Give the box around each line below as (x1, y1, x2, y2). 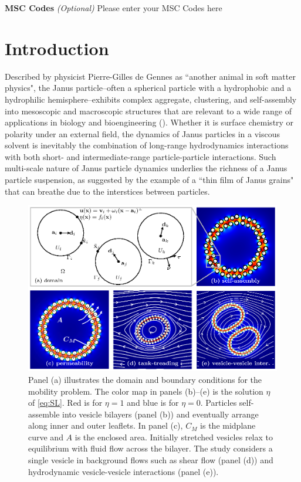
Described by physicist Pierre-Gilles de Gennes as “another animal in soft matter (5, 70, 296, 82)
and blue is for (127, 396, 179, 409)
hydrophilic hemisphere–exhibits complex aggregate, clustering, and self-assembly (5, 93, 297, 105)
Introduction (5, 36, 109, 60)
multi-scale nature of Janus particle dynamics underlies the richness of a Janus (5, 162, 288, 174)
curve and (28, 430, 63, 443)
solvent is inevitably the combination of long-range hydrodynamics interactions (5, 139, 289, 151)
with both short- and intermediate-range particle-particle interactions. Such (5, 150, 276, 162)
